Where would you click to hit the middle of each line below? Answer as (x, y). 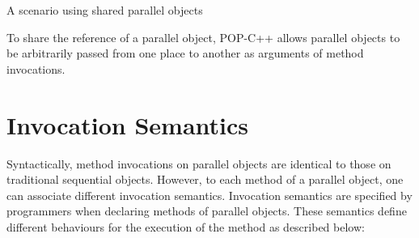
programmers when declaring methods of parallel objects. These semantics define (207, 211)
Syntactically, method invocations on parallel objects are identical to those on (199, 163)
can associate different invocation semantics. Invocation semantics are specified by (209, 195)
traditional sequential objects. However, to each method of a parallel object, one (205, 179)
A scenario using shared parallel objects (105, 10)
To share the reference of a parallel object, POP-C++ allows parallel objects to (203, 37)
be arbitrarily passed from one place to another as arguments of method (185, 53)
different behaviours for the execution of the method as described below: (186, 226)
